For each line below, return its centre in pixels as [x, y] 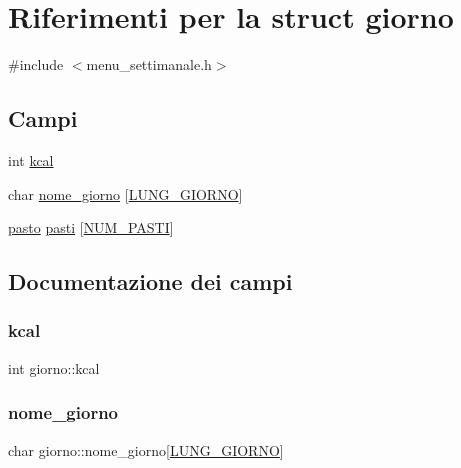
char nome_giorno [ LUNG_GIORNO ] [125, 193]
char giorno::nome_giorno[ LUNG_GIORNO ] [146, 449]
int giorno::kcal [54, 367]
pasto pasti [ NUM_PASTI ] [91, 227]
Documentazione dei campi [150, 281]
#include [36, 64]
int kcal [31, 159]
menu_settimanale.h [149, 64]
